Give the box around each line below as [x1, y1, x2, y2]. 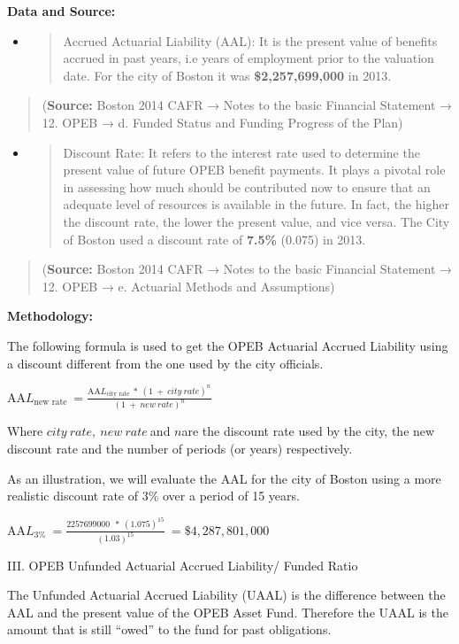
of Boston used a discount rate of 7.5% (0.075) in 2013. [63, 229, 366, 248]
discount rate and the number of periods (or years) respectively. [7, 439, 353, 458]
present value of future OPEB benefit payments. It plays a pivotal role [63, 160, 446, 179]
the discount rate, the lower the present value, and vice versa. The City [63, 212, 450, 230]
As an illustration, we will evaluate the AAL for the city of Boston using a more [7, 469, 441, 487]
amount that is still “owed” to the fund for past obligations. [7, 620, 332, 639]
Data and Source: [7, 2, 116, 19]
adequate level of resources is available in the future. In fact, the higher [63, 195, 449, 213]
